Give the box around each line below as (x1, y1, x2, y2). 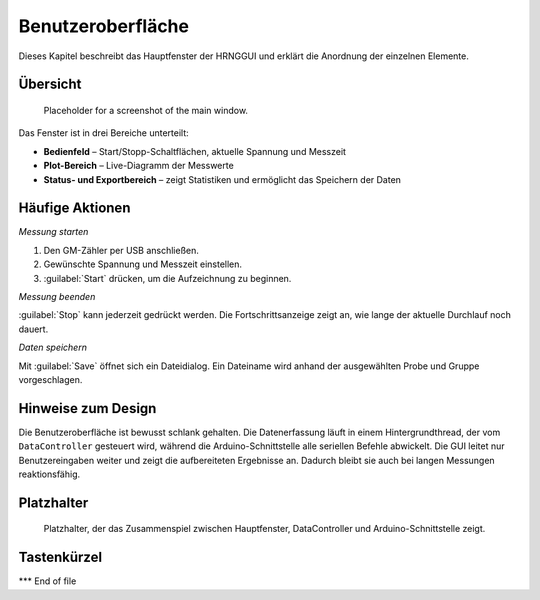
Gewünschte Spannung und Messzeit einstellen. (43, 258, 243, 270)
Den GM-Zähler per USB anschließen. (43, 244, 199, 256)
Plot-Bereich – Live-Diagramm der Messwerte (43, 160, 234, 172)
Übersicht (18, 76, 82, 93)
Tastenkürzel (18, 549, 103, 566)
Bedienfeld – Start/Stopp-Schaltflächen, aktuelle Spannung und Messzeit (43, 145, 347, 157)
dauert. (18, 323, 49, 335)
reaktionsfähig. (18, 468, 81, 480)
